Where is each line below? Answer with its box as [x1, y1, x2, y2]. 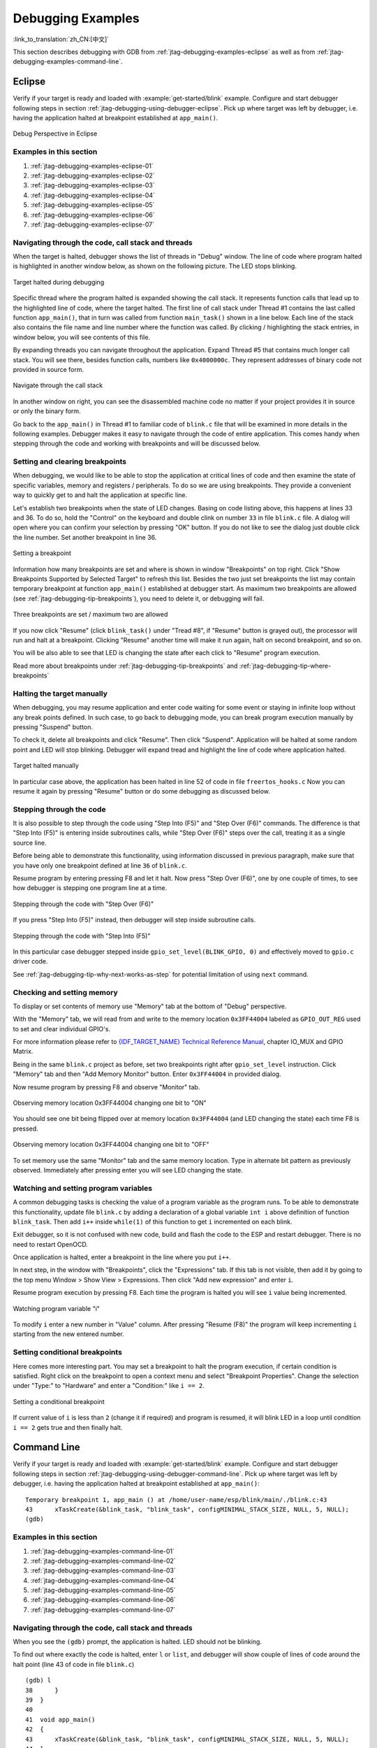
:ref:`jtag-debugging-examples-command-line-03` [30, 1566, 176, 1575]
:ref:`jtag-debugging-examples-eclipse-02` [30, 171, 155, 180]
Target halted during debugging [13, 278, 105, 286]
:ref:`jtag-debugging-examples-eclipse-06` [30, 210, 155, 219]
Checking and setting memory [13, 987, 118, 997]
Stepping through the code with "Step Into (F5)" [13, 931, 151, 940]
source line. [13, 838, 47, 847]
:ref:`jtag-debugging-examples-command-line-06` [30, 1596, 176, 1604]
